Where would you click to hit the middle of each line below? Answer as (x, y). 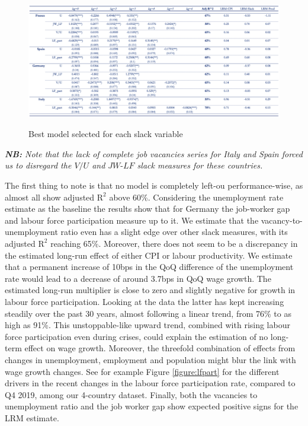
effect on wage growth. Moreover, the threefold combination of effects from (160, 348)
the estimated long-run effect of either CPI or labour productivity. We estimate (149, 255)
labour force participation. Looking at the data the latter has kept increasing (145, 301)
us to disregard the (38, 165)
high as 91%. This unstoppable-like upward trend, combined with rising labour (147, 325)
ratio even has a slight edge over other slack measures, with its (174, 232)
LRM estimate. (32, 417)
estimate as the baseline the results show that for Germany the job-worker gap (147, 209)
